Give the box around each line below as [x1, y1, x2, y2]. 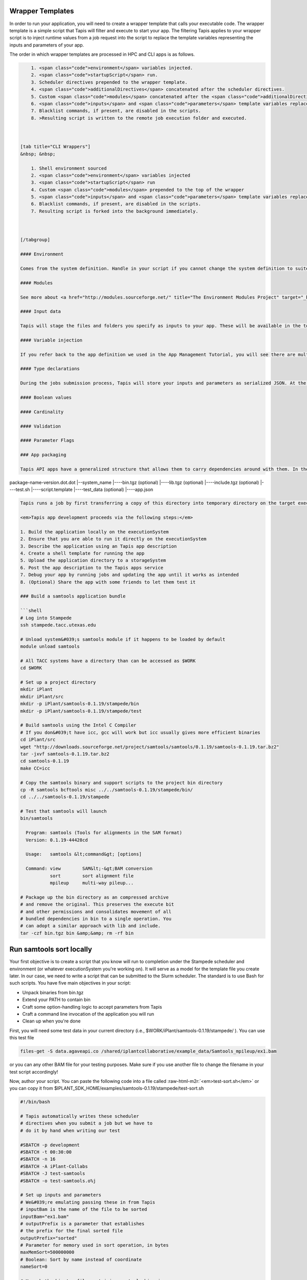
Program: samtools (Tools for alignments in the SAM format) [26, 830, 183, 836]
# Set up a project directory [20, 679, 96, 686]
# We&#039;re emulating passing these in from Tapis [20, 1199, 156, 1205]
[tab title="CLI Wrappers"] [20, 144, 91, 150]
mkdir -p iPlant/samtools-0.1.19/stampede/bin [20, 701, 139, 707]
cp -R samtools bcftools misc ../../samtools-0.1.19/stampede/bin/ [20, 786, 193, 793]
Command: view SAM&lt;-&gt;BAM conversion [26, 866, 153, 871]
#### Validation [20, 423, 61, 429]
